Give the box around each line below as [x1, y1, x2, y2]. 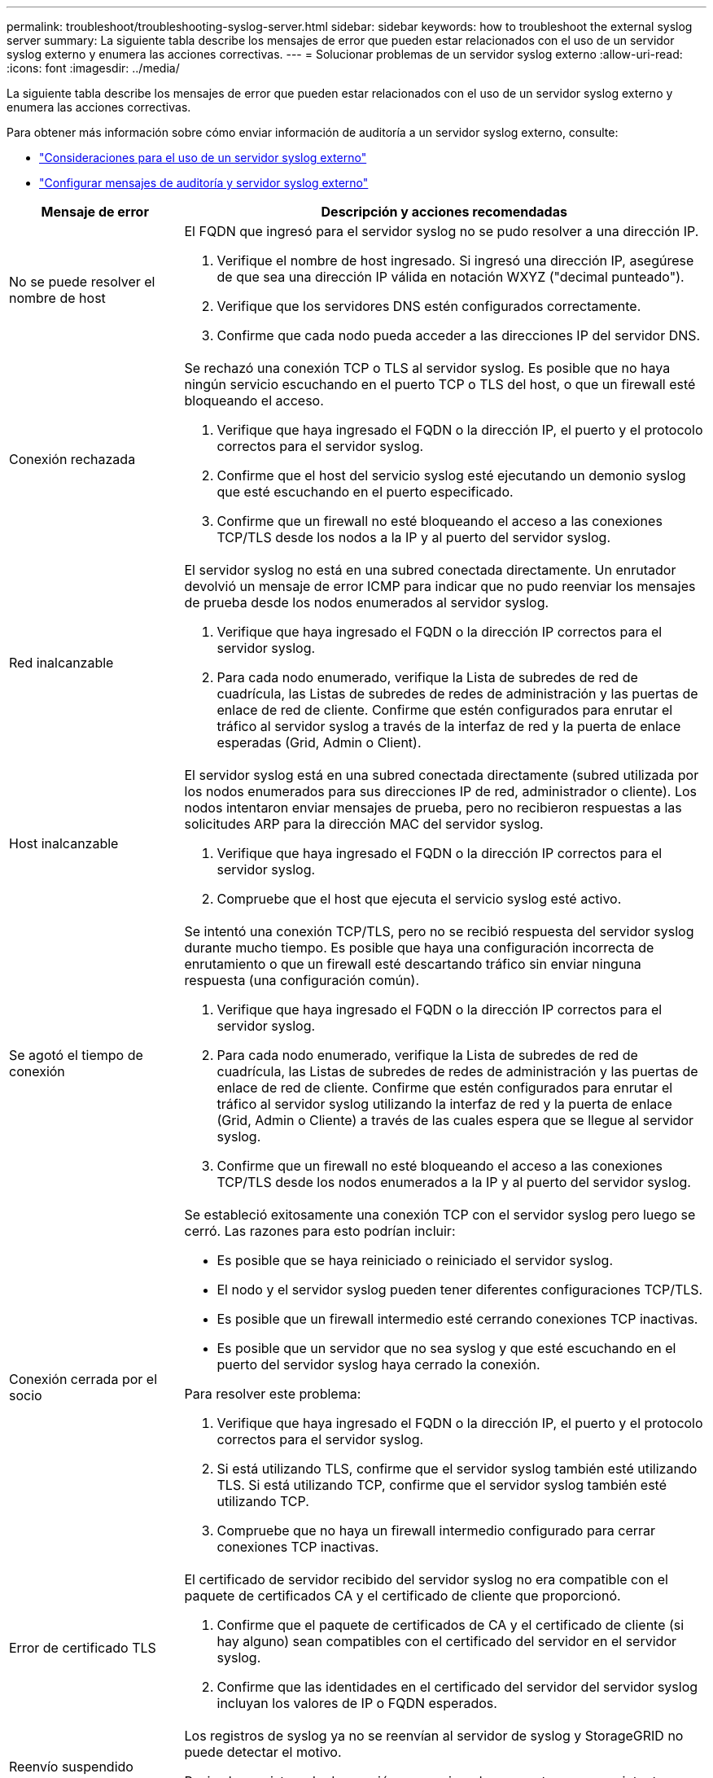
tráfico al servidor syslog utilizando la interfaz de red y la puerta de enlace [217, 1096, 672, 1112]
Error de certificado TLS [9, 1640, 156, 1656]
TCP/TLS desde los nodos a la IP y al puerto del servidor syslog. [217, 529, 610, 545]
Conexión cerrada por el [9, 1371, 158, 1387]
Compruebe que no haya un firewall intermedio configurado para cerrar [217, 1522, 656, 1539]
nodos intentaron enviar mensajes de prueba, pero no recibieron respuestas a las [184, 799, 682, 816]
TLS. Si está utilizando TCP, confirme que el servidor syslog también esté [217, 1477, 667, 1493]
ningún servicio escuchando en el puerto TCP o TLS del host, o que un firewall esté [184, 376, 696, 392]
